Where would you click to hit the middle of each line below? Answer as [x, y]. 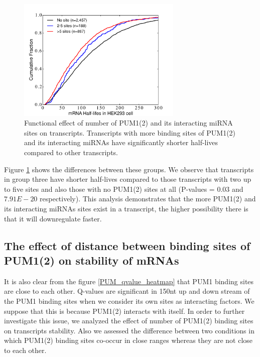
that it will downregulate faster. [53, 218]
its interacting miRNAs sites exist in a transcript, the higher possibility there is [126, 208]
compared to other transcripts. [71, 152]
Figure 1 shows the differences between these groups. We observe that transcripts [129, 169]
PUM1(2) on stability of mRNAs [92, 260]
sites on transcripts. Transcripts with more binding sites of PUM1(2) [130, 132]
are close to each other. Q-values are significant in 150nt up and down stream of [127, 291]
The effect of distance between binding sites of [127, 245]
